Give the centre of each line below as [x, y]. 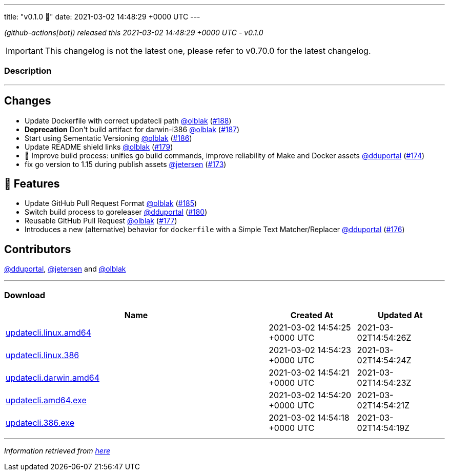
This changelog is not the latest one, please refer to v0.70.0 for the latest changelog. [208, 51]
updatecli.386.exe [40, 423]
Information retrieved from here [57, 451]
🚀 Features [32, 184]
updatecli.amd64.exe [46, 400]
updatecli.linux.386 [43, 355]
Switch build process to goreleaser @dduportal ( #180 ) [116, 212]
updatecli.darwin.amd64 [53, 378]
